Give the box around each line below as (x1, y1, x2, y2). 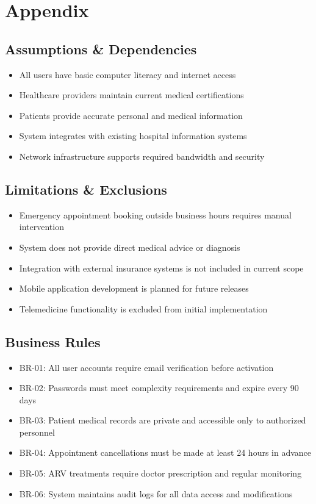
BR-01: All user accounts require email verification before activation (19, 361, 274, 373)
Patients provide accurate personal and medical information (19, 109, 243, 121)
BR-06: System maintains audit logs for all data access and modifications (19, 487, 293, 500)
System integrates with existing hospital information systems (19, 129, 247, 142)
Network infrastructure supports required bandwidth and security (19, 149, 265, 162)
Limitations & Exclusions (5, 179, 167, 198)
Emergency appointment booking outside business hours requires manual (19, 208, 292, 221)
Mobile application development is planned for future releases (19, 282, 249, 295)
